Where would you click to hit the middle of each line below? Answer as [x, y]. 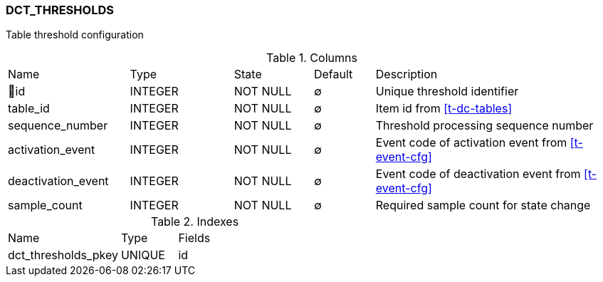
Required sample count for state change [483, 205]
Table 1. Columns [312, 58]
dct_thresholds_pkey [63, 255]
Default [333, 74]
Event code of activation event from [471, 143]
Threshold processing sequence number [484, 126]
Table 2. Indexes [195, 222]
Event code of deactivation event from [478, 174]
